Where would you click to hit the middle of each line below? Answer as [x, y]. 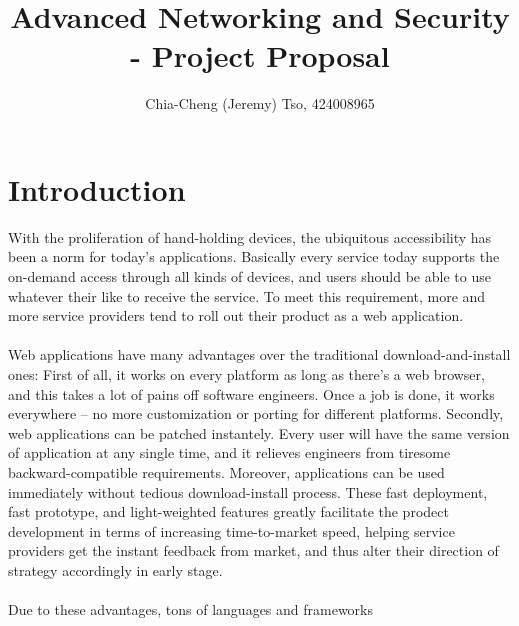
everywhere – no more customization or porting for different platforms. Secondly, [256, 413]
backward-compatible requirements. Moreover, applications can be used [226, 471]
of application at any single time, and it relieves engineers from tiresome [229, 452]
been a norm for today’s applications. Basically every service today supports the [254, 256]
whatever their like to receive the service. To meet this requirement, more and [247, 295]
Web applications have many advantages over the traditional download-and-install [259, 354]
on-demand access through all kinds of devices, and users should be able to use [249, 276]
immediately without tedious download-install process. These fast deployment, [248, 491]
